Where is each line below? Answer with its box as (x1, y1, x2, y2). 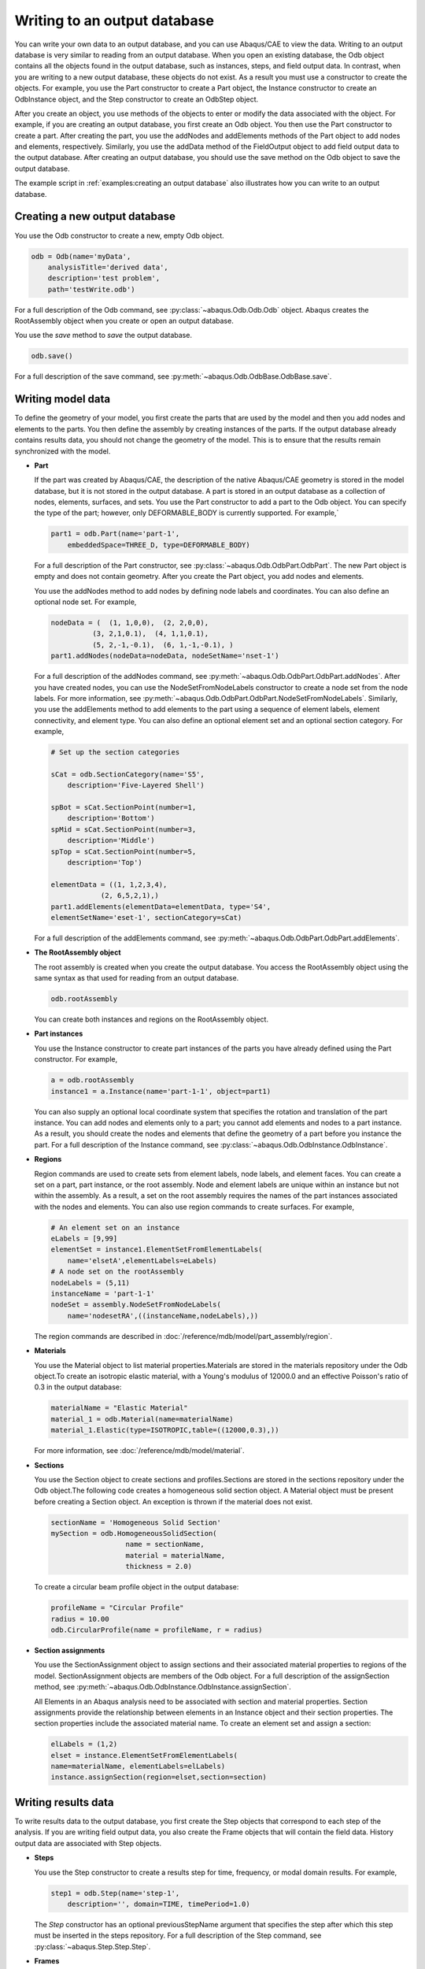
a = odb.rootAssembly (50, 1076, 135, 1085)
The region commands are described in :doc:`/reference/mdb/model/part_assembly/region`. (34, 1331, 333, 1340)
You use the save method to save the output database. (14, 331, 193, 340)
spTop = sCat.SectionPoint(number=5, (50, 847, 197, 856)
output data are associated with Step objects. (14, 1838, 162, 1848)
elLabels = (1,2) (50, 1740, 118, 1748)
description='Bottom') (67, 814, 155, 823)
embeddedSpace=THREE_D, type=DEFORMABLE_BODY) (67, 540, 251, 549)
